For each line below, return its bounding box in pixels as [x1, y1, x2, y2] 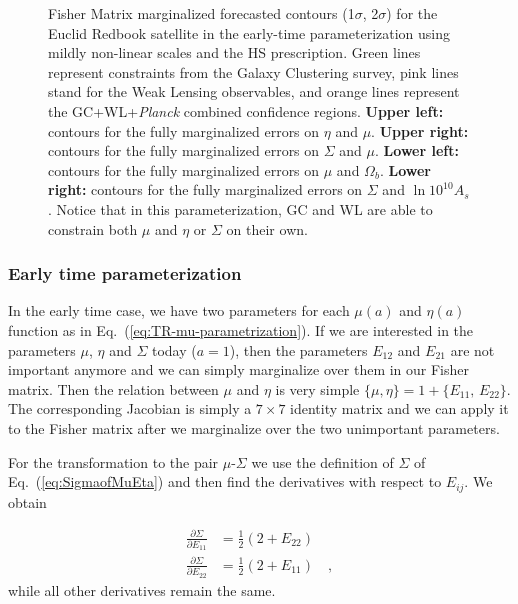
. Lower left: [375, 140, 459, 161]
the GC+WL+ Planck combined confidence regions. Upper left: [48, 100, 444, 121]
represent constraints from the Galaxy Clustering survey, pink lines [48, 61, 459, 82]
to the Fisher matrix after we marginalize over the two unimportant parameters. [8, 417, 500, 438]
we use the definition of [251, 451, 394, 472]
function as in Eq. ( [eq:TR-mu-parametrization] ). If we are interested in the [8, 319, 474, 340]
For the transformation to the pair [8, 451, 219, 472]
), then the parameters [229, 339, 368, 360]
